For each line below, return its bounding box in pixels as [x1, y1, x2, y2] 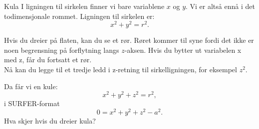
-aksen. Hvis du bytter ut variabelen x [124, 44, 242, 55]
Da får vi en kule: [4, 81, 58, 91]
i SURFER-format [4, 98, 60, 109]
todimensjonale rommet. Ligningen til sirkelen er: [4, 10, 155, 21]
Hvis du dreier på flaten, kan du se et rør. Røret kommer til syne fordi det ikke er [4, 35, 254, 45]
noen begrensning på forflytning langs [4, 44, 119, 55]
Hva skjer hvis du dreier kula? [4, 115, 96, 126]
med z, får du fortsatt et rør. [4, 54, 92, 65]
